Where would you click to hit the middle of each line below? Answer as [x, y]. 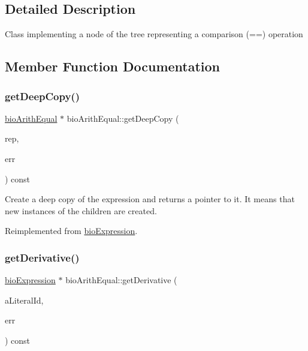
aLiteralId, [24, 300]
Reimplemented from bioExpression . [71, 231]
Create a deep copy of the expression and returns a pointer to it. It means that [150, 199]
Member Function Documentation [113, 66]
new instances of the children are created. [81, 210]
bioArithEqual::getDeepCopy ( [123, 118]
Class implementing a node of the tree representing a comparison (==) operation [154, 34]
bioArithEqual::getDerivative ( [121, 280]
